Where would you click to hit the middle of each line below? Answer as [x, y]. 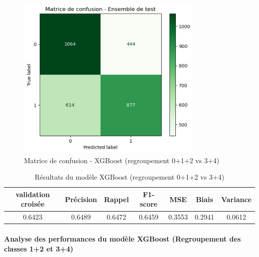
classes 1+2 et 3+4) [39, 248]
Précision [81, 199]
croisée [33, 204]
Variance [236, 199]
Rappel [116, 199]
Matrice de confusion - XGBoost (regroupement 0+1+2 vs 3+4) [122, 160]
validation [33, 194]
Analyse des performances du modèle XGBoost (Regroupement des [123, 238]
